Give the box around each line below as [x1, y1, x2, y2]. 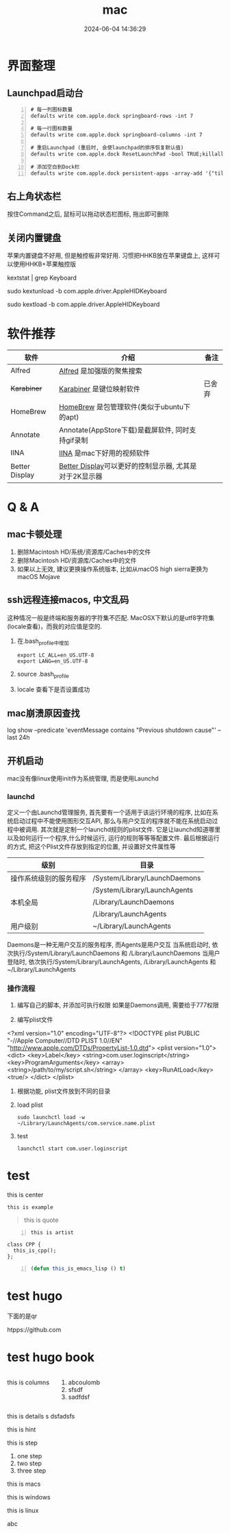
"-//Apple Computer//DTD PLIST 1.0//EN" [7, 1036, 123, 1044]
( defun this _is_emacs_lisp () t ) [30, 1265, 126, 1273]
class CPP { [7, 1241, 41, 1249]
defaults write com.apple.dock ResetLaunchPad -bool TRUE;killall [30, 150, 225, 158]
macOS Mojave [16, 572, 60, 580]
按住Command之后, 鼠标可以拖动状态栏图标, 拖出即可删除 [7, 210, 169, 218]
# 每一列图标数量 [30, 106, 73, 113]
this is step [7, 1438, 38, 1447]
